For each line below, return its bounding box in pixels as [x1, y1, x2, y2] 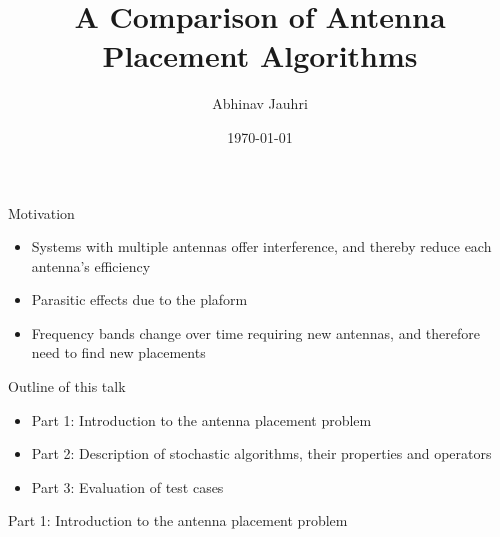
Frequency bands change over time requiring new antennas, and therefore [31, 322, 481, 343]
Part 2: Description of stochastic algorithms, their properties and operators [31, 443, 492, 464]
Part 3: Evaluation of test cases [31, 476, 224, 497]
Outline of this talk [8, 376, 126, 397]
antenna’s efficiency [31, 255, 151, 276]
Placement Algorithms [102, 35, 418, 76]
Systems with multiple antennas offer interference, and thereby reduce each [31, 236, 492, 257]
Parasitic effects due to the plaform [31, 289, 248, 310]
